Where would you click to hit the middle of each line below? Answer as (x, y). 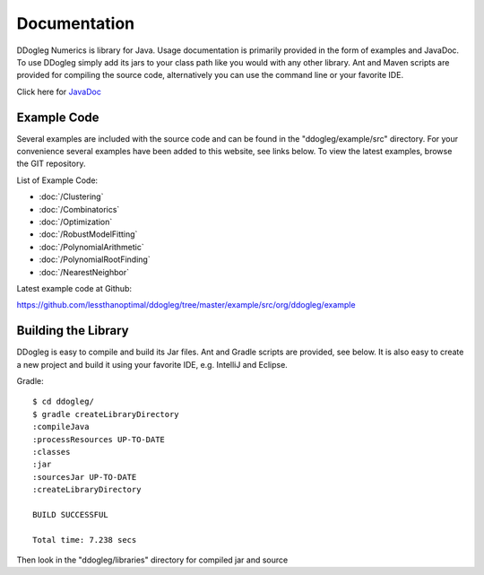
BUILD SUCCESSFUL (70, 514)
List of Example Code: (57, 180)
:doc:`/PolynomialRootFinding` (95, 259)
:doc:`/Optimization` (76, 222)
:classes (52, 452)
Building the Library (73, 331)
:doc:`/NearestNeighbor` (84, 272)
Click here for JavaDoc (59, 91)
